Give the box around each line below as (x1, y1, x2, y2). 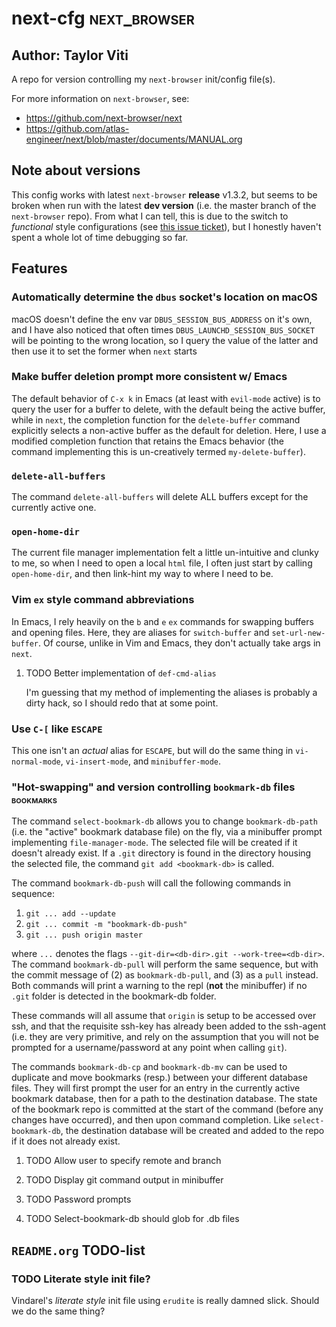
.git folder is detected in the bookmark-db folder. (11, 990, 217, 1002)
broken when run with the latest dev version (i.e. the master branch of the (11, 199, 317, 211)
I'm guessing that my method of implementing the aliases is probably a (25, 686, 318, 698)
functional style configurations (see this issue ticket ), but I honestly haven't (11, 220, 322, 232)
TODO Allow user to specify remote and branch (25, 1155, 222, 1167)
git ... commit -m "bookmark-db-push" (25, 920, 188, 930)
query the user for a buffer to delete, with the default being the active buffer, (11, 403, 326, 415)
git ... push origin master (25, 930, 143, 941)
